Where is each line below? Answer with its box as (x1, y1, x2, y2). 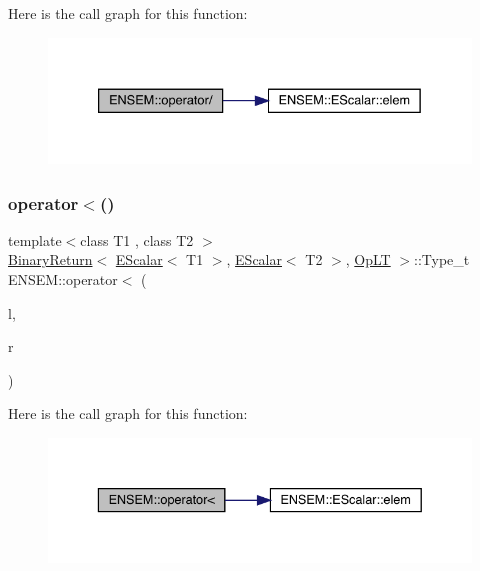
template (8, 229, 62, 250)
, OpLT (345, 249, 391, 270)
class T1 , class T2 (80, 229, 194, 250)
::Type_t (414, 249, 470, 270)
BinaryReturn (8, 249, 93, 270)
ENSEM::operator (8, 269, 118, 290)
